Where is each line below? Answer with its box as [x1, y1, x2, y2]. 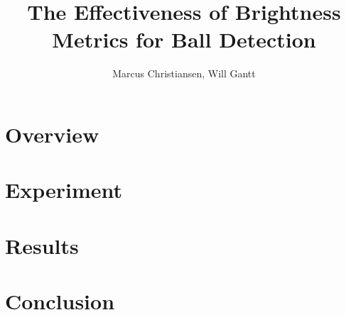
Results [5, 231, 79, 260]
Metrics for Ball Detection [52, 25, 316, 54]
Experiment [5, 175, 123, 204]
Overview [5, 119, 99, 148]
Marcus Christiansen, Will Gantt [112, 66, 256, 81]
